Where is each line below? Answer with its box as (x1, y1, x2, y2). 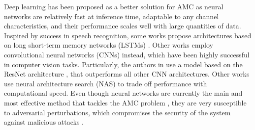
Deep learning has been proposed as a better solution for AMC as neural (4, 1, 223, 11)
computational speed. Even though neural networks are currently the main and (4, 88, 243, 98)
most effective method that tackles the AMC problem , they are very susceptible (4, 97, 247, 107)
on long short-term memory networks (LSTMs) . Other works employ (4, 40, 214, 50)
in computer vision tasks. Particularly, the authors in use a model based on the (4, 59, 243, 69)
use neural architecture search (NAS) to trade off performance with (4, 78, 207, 88)
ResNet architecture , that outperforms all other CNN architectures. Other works (4, 69, 250, 79)
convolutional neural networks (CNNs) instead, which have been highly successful (4, 49, 250, 59)
